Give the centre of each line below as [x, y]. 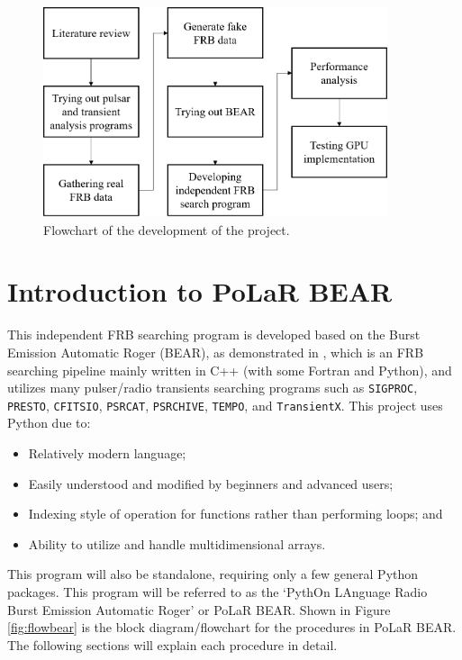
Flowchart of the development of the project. [167, 229]
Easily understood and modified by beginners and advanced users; [211, 483]
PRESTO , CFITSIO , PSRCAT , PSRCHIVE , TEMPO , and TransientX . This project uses [225, 405]
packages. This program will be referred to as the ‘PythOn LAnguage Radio [217, 592]
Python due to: [49, 423]
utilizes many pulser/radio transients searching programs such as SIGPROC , [213, 388]
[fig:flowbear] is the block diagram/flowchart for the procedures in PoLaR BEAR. [232, 627]
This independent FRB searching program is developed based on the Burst [214, 335]
